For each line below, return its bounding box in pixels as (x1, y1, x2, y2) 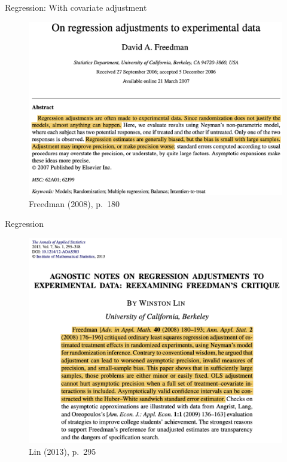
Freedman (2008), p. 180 (29, 197, 120, 210)
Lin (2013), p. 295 (29, 445, 96, 458)
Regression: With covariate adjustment (5, 1, 147, 13)
